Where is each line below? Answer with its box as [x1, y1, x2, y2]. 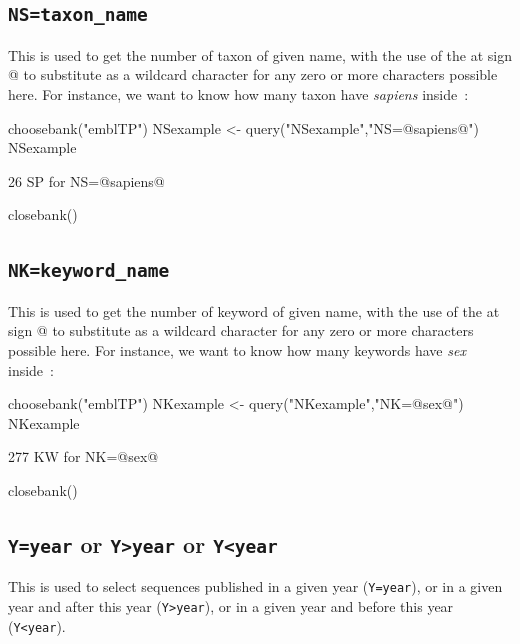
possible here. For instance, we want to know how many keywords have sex [8, 339, 466, 360]
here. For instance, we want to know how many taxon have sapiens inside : [8, 83, 469, 104]
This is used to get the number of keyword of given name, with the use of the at [8, 300, 500, 321]
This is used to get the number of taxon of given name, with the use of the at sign [8, 44, 512, 65]
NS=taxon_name [8, 4, 148, 26]
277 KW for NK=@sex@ [8, 446, 159, 467]
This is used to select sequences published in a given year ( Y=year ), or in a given [8, 576, 503, 597]
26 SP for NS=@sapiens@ [8, 170, 165, 191]
